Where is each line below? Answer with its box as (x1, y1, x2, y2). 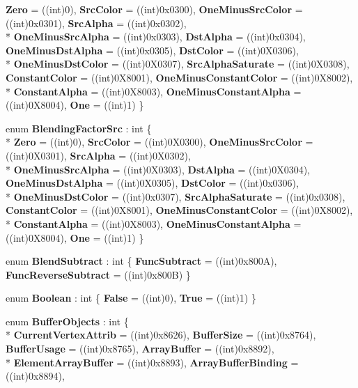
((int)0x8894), (6, 368, 65, 383)
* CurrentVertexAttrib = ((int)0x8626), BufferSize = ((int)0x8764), (6, 327, 316, 342)
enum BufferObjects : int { (6, 313, 129, 328)
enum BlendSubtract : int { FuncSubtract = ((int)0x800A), (6, 254, 277, 268)
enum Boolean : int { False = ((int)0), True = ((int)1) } (6, 290, 256, 305)
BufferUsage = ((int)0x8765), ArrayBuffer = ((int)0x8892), (6, 341, 274, 356)
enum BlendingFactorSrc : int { (6, 121, 152, 135)
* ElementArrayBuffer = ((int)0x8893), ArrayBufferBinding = (6, 355, 299, 369)
